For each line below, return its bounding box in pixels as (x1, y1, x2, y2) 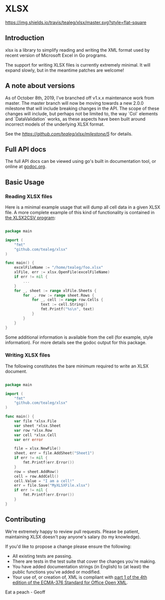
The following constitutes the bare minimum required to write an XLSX (5, 363, 149, 369)
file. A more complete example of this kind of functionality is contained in (5, 210, 155, 216)
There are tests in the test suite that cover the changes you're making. (12, 558, 157, 564)
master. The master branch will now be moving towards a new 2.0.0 (5, 100, 144, 106)
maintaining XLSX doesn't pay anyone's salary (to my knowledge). (5, 533, 141, 539)
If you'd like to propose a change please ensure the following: (5, 543, 132, 549)
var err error (14, 437, 43, 442)
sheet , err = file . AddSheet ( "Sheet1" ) (14, 450, 94, 456)
